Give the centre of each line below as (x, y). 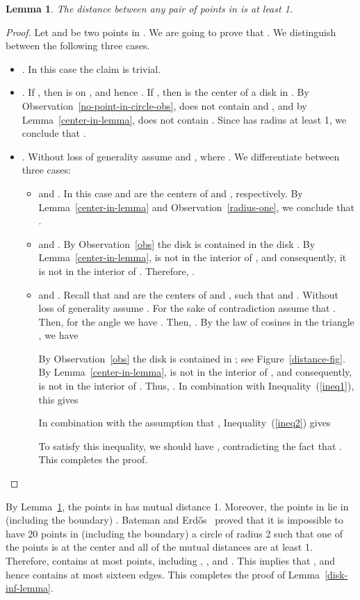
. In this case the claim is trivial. (91, 68)
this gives (58, 399)
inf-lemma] (28, 588)
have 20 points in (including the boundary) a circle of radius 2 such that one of (174, 533)
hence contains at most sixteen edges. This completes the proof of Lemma (163, 574)
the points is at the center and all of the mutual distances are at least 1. (159, 547)
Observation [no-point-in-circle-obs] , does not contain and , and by (164, 105)
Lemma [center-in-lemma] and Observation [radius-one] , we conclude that (196, 207)
